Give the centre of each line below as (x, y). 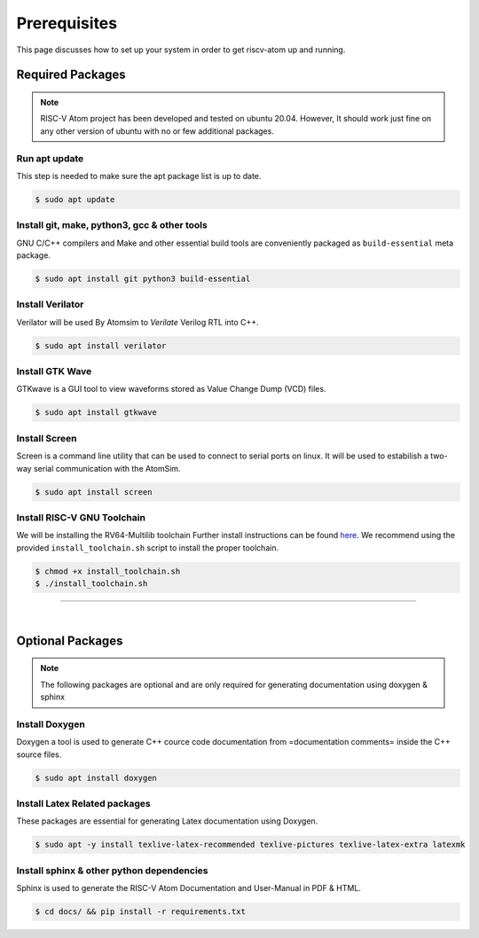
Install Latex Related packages (83, 804)
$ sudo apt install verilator (101, 345)
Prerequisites (67, 23)
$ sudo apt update (75, 199)
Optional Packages (70, 641)
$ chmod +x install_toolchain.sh (108, 571)
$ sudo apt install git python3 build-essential (143, 278)
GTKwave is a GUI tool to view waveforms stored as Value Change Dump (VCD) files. (171, 389)
